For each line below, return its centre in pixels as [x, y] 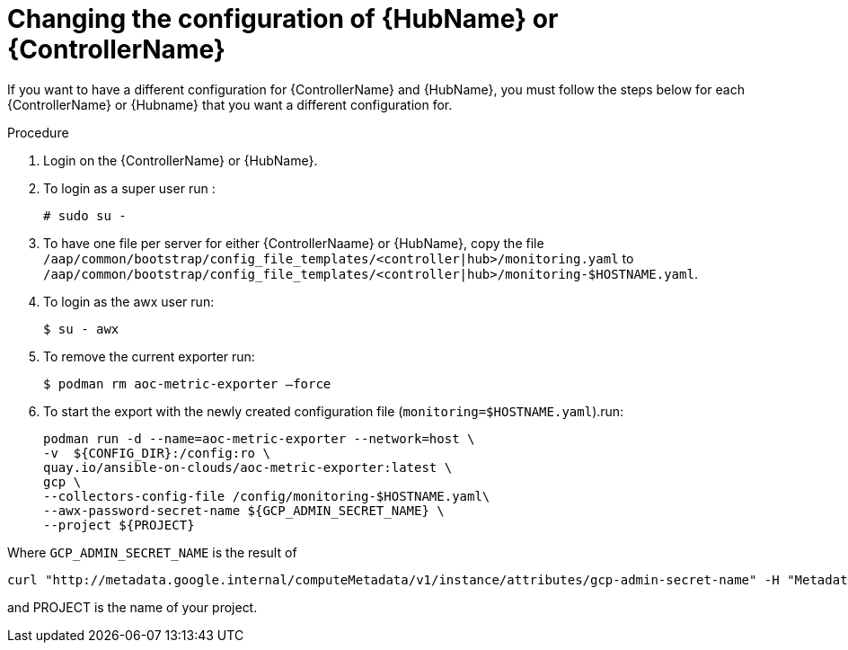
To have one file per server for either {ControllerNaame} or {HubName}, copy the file [294, 243]
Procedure [38, 132]
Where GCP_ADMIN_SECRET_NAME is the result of [152, 552]
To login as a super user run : [129, 188]
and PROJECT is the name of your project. [132, 607]
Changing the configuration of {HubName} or [283, 19]
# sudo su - [85, 215]
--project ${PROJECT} [119, 525]
